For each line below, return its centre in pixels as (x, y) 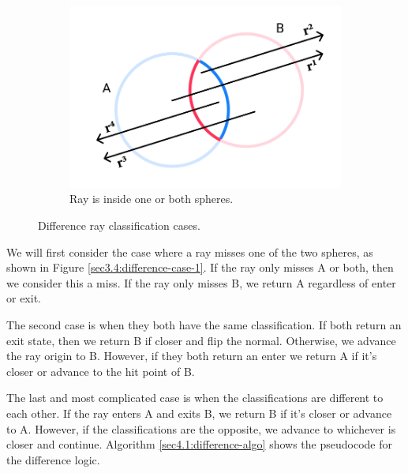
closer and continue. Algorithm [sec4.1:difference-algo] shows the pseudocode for (199, 444)
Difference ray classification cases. (119, 225)
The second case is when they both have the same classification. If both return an (204, 324)
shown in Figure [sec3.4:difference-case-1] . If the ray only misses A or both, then (200, 267)
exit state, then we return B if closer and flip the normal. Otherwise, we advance (201, 340)
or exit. (24, 298)
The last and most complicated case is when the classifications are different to (195, 398)
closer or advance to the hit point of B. (101, 371)
